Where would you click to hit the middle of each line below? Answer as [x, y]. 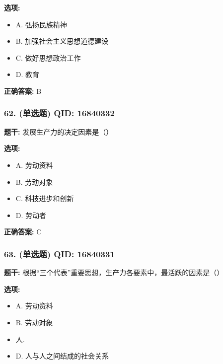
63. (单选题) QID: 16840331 [59, 254]
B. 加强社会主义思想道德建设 [62, 41]
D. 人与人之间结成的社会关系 [62, 356]
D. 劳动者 [31, 215]
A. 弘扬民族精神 [41, 24]
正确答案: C [23, 232]
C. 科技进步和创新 [45, 198]
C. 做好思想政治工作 [48, 57]
